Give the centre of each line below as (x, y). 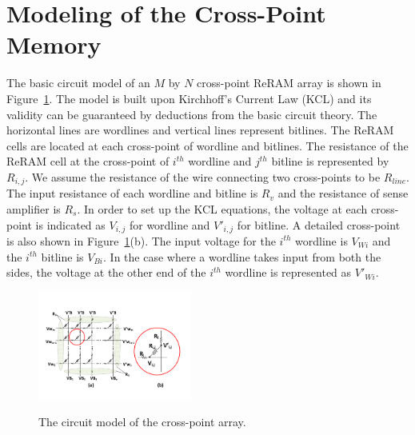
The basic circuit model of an (78, 83)
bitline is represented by (330, 161)
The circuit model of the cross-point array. (142, 422)
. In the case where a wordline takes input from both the (242, 256)
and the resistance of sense (343, 193)
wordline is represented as (288, 272)
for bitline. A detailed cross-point (319, 224)
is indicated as (70, 224)
